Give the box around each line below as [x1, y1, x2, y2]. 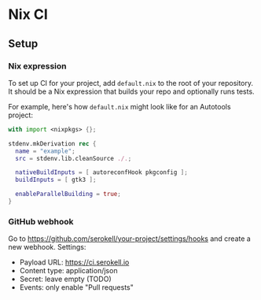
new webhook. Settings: [8, 243, 86, 252]
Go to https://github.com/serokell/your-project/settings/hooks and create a [8, 234, 252, 243]
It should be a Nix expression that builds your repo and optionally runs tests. [8, 87, 255, 96]
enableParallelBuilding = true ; [15, 191, 122, 198]
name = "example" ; [15, 147, 76, 155]
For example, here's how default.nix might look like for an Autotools [8, 102, 231, 111]
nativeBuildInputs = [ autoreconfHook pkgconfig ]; [15, 169, 189, 176]
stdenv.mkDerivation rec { [8, 139, 97, 147]
